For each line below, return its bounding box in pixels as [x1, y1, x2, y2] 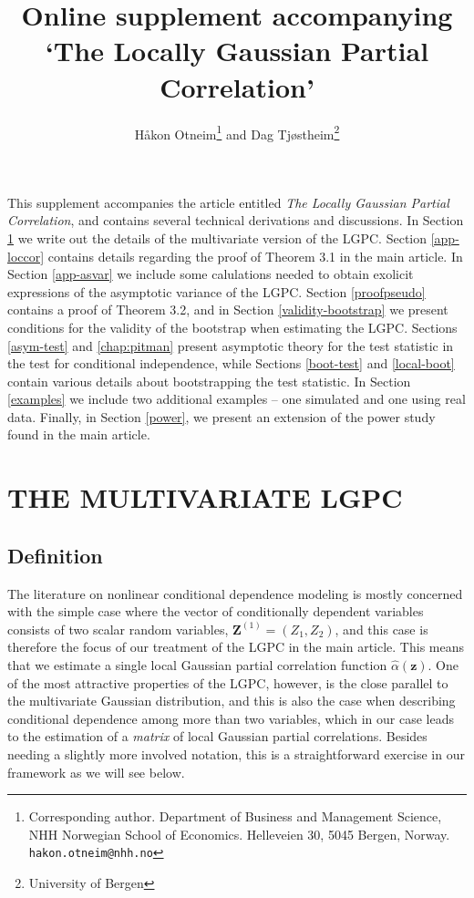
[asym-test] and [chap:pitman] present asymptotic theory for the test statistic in [7, 335, 454, 355]
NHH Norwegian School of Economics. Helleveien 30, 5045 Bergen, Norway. [28, 824, 450, 843]
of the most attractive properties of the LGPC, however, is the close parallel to [7, 673, 448, 692]
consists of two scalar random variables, [7, 619, 229, 638]
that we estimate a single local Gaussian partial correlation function [7, 655, 387, 675]
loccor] [7, 246, 45, 265]
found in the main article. [7, 425, 150, 444]
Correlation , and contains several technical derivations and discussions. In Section [7, 211, 464, 230]
